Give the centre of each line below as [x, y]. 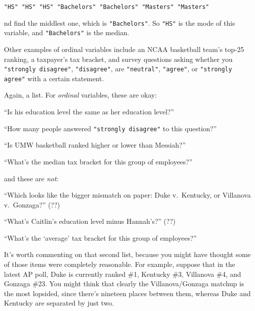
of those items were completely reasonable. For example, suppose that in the [120, 264]
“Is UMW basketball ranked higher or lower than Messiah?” [95, 145]
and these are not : [31, 178]
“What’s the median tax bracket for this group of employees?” [98, 161]
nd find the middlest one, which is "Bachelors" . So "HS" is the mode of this [120, 23]
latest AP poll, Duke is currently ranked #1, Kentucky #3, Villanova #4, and [123, 274]
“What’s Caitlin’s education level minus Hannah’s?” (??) [90, 221]
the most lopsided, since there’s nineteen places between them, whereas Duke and [127, 293]
